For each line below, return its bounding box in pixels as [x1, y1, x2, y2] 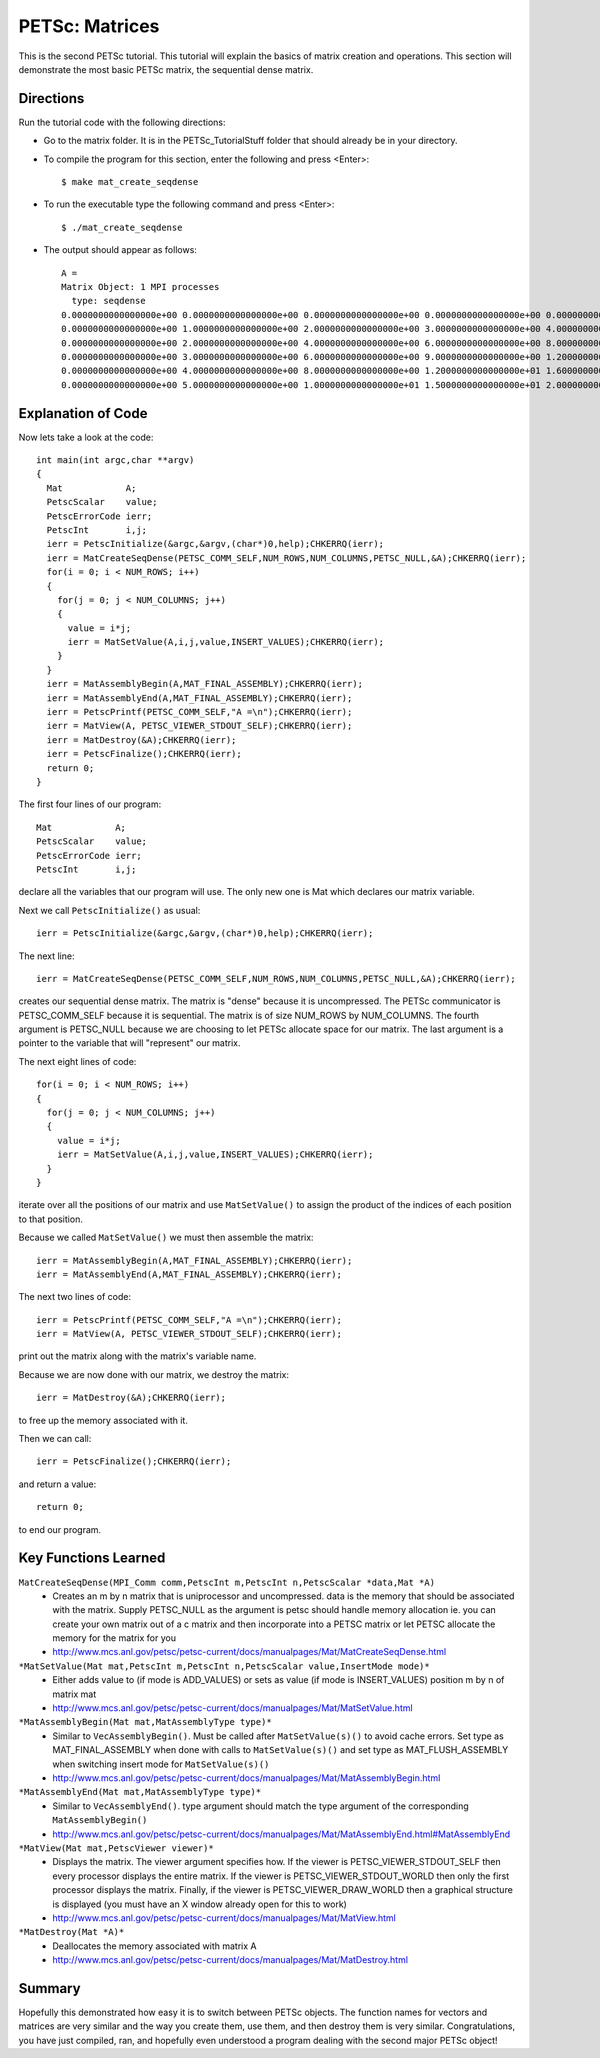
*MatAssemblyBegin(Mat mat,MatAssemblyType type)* [18, 1716, 272, 1728]
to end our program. [18, 1523, 102, 1535]
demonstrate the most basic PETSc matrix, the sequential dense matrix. [18, 63, 314, 75]
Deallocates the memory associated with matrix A [52, 1940, 257, 1952]
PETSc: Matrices [18, 15, 160, 37]
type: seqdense [71, 295, 146, 307]
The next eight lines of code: [18, 1055, 137, 1067]
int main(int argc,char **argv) [36, 455, 195, 465]
